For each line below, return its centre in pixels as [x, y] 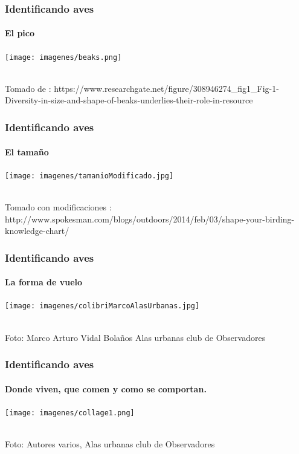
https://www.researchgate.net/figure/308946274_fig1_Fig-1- [166, 88]
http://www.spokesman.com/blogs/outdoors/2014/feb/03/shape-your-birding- [150, 219]
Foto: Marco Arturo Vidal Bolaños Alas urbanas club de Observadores [135, 337]
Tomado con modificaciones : [58, 206]
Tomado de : [28, 88]
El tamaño [27, 151]
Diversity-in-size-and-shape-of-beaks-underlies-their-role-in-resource [129, 100]
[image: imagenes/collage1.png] [70, 413]
